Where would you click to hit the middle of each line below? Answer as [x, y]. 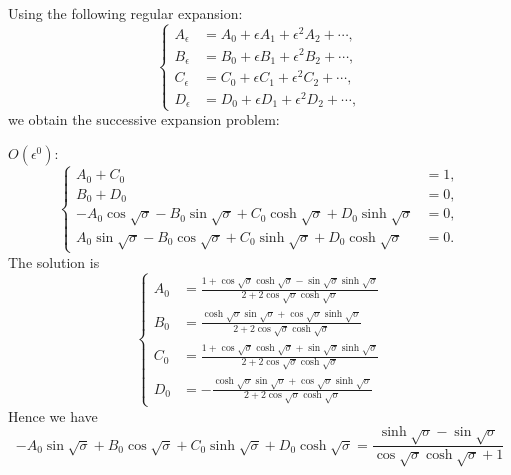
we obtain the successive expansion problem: [144, 119]
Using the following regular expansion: [125, 13]
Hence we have [53, 415]
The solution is [54, 261]
